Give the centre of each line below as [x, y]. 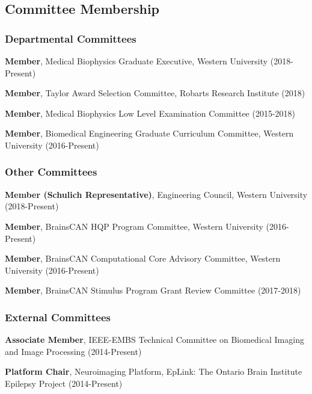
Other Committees [51, 172]
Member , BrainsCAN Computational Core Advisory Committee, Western [143, 258]
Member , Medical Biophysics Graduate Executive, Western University [136, 61]
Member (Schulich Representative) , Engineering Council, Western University [156, 194]
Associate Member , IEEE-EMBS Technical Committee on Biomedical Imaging [154, 340]
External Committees [58, 317]
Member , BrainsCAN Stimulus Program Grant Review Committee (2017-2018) [153, 290]
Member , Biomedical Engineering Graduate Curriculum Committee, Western [149, 133]
